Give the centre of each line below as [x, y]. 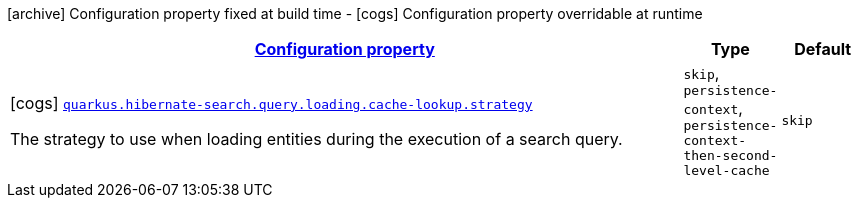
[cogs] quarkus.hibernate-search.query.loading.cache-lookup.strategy [271, 102]
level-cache [726, 170]
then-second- [730, 155]
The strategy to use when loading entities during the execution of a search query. [316, 138]
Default [823, 49]
